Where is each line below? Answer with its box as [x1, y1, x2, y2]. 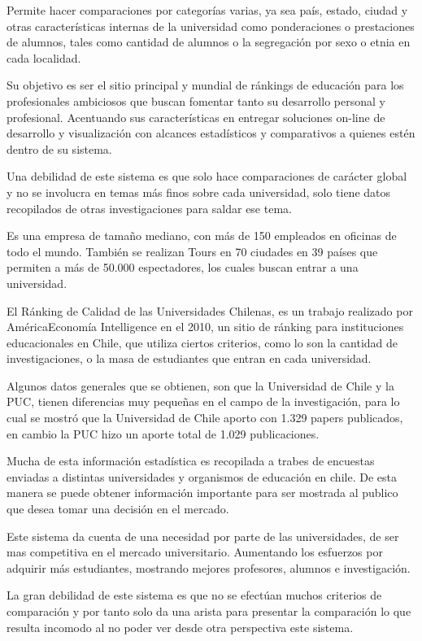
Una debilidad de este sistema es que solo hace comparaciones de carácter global [7, 168, 407, 185]
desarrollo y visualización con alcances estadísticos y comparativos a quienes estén [7, 124, 415, 142]
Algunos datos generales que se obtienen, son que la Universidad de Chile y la [7, 377, 394, 394]
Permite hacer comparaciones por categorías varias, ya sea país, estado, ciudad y [7, 2, 408, 18]
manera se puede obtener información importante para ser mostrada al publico [7, 484, 398, 501]
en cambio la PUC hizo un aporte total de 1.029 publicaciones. [7, 425, 320, 442]
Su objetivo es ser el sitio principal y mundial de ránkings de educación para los [7, 76, 404, 94]
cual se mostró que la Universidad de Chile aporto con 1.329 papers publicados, [7, 409, 403, 426]
